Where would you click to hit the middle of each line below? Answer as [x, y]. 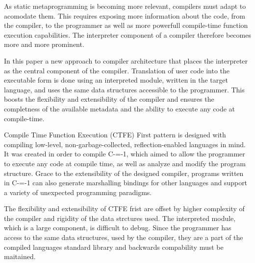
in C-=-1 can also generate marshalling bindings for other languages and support [126, 183]
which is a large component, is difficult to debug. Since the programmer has [118, 228]
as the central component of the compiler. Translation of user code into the [117, 70]
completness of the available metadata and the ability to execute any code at [120, 108]
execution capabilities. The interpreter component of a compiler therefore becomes [127, 34]
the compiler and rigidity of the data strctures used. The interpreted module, [120, 218]
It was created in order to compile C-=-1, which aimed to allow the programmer [125, 154]
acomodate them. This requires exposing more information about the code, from [125, 15]
